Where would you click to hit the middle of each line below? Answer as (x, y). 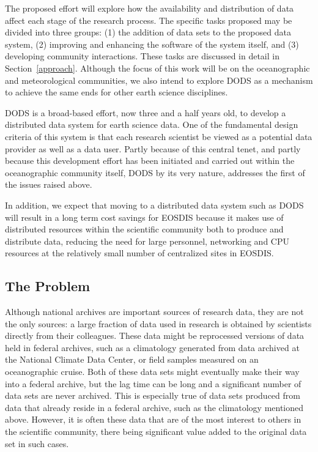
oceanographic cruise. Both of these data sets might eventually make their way (152, 372)
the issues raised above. (49, 184)
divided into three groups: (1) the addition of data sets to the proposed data (148, 32)
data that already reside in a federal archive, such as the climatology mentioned (154, 407)
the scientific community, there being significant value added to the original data (156, 432)
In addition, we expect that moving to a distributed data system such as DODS (154, 205)
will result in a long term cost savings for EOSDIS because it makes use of (144, 217)
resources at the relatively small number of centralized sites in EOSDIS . (139, 253)
